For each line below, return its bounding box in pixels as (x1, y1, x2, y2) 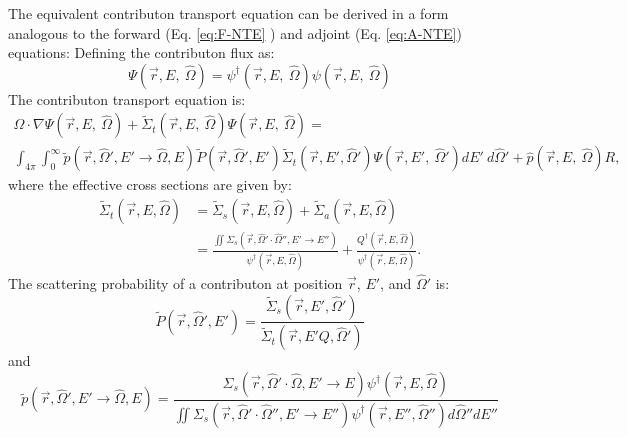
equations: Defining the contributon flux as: (8, 42, 275, 63)
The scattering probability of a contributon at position (8, 272, 343, 293)
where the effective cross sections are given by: (8, 174, 292, 195)
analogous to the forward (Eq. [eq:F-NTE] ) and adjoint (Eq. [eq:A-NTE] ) (8, 22, 462, 43)
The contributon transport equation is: (8, 88, 246, 109)
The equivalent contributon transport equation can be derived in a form (8, 3, 449, 23)
